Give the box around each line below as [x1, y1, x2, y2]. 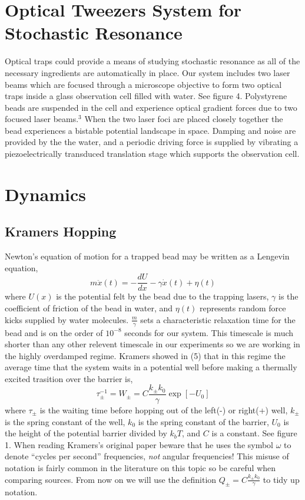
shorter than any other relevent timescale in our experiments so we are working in [5, 338, 300, 350]
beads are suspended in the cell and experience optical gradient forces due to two [5, 101, 297, 113]
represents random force [199, 302, 286, 314]
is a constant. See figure [211, 427, 297, 439]
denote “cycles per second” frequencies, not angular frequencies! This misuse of [5, 450, 289, 462]
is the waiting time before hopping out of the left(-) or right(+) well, [39, 403, 288, 416]
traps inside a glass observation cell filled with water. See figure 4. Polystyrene [5, 90, 287, 102]
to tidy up [263, 473, 300, 485]
